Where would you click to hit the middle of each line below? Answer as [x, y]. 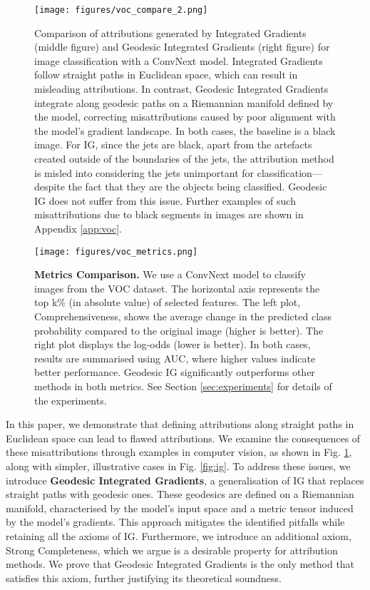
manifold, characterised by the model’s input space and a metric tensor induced [180, 508]
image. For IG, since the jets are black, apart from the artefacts [173, 144]
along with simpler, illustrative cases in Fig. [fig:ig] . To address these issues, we [178, 466]
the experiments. [71, 400]
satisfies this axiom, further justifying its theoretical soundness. [144, 578]
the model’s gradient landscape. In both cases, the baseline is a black [185, 130]
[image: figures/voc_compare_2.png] [121, 10]
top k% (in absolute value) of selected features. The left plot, [168, 302]
